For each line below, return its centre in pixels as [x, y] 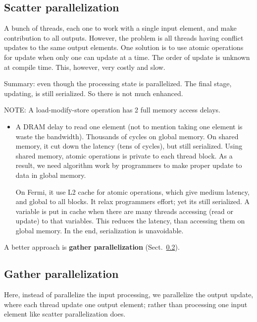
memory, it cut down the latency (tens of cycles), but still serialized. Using [129, 146]
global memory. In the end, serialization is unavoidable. [100, 230]
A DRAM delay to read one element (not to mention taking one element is [129, 126]
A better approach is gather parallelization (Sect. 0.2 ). [92, 247]
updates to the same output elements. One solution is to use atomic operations [124, 47]
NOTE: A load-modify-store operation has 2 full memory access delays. [112, 110]
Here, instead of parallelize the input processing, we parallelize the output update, [129, 295]
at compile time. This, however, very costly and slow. [85, 67]
